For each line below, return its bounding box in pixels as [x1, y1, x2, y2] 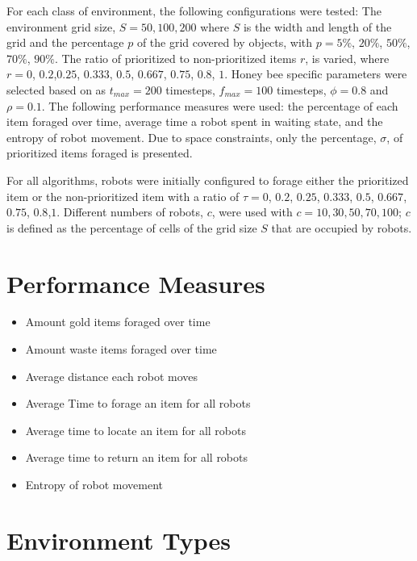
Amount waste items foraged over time [25, 341, 217, 358]
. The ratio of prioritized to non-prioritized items [54, 49, 297, 66]
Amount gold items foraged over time [25, 313, 211, 330]
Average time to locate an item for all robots [25, 421, 246, 438]
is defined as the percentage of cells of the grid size [6, 219, 257, 236]
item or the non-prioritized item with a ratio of [6, 187, 240, 204]
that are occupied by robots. [271, 219, 412, 236]
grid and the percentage [6, 34, 124, 51]
